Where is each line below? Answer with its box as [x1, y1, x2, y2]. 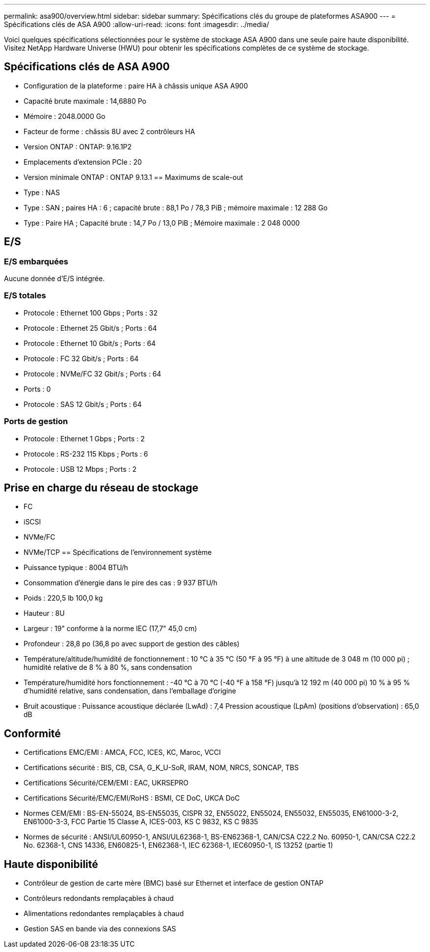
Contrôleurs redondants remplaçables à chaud [24, 894, 174, 903]
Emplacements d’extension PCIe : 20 [24, 157, 142, 166]
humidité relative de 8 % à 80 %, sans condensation [24, 663, 192, 672]
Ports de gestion [4, 416, 68, 427]
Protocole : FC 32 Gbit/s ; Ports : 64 [24, 354, 139, 363]
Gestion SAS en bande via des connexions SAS [24, 924, 176, 933]
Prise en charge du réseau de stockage [4, 481, 199, 494]
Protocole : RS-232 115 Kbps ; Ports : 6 [24, 449, 148, 458]
